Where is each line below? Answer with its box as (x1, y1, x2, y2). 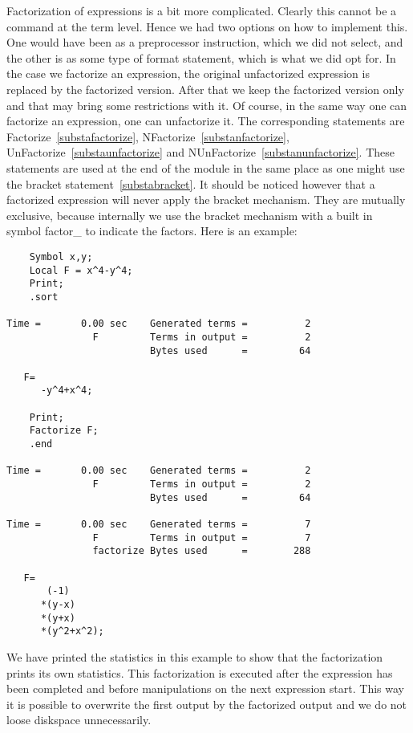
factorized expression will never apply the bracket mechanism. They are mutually (6, 191, 406, 208)
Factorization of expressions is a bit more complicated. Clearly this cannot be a (6, 2, 397, 18)
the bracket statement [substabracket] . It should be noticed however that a (6, 175, 375, 192)
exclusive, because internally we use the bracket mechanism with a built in (6, 206, 373, 223)
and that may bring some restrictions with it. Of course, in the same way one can (6, 96, 407, 113)
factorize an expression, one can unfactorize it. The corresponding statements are (6, 112, 405, 129)
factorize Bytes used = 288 (92, 545, 311, 557)
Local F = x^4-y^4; (29, 264, 133, 276)
